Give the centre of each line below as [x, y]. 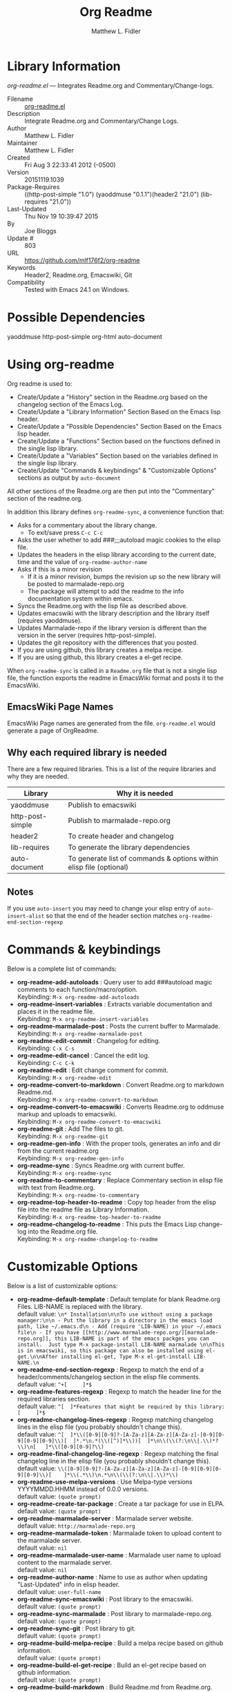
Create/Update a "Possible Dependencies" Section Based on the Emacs [119, 426]
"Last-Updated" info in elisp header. [68, 1584]
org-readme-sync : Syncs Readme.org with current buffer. [101, 1165]
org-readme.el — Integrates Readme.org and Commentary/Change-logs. [110, 85]
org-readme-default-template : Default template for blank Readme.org [119, 1299]
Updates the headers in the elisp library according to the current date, [116, 554]
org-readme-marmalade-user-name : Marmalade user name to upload [119, 1555]
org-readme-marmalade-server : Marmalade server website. [105, 1518]
